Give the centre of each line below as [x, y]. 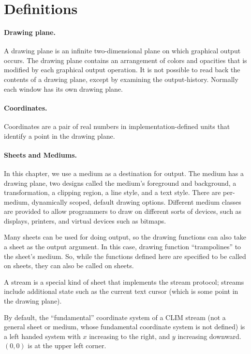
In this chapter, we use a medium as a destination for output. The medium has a [124, 173]
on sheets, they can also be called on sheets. [69, 265]
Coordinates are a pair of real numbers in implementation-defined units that [117, 126]
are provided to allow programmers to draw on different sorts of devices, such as [123, 211]
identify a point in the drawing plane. [59, 136]
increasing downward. [209, 336]
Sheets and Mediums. [40, 154]
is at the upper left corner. [67, 346]
